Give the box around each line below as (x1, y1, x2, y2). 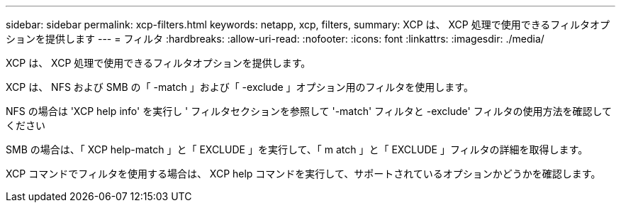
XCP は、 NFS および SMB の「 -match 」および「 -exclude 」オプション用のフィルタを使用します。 (6, 81, 474, 93)
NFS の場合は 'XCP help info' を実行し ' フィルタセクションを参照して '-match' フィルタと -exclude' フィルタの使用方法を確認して (6, 105, 612, 117)
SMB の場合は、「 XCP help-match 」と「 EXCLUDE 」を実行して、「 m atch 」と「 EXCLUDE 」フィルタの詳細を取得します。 (6, 143, 588, 155)
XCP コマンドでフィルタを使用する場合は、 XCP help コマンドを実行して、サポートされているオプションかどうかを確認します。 (6, 168, 601, 180)
